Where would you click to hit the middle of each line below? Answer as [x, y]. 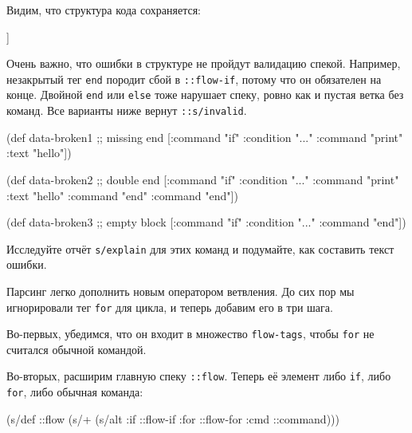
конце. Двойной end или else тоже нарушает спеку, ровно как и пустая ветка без [205, 94]
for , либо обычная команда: [75, 392]
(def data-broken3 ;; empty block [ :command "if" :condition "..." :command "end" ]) [206, 222]
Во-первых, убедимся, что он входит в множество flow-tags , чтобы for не [190, 334]
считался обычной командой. [77, 349]
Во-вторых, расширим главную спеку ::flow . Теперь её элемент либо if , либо [199, 376]
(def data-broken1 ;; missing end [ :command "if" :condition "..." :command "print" [205, 137]
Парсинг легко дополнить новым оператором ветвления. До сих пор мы [180, 291]
